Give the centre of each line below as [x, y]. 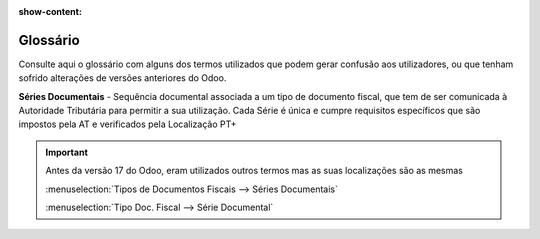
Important [67, 152]
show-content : [50, 11]
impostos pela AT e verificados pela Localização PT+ [127, 124]
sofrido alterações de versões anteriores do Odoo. [122, 78]
